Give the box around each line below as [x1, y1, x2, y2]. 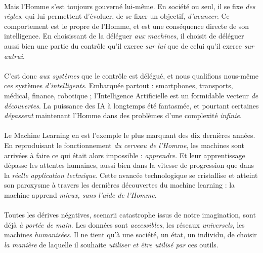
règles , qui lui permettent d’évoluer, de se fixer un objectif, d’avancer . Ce [4, 11, 230, 21]
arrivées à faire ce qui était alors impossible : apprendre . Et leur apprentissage [4, 150, 245, 160]
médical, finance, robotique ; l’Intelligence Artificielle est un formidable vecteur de [4, 90, 258, 100]
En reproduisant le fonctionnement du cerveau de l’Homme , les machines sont [4, 139, 244, 150]
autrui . [4, 50, 25, 61]
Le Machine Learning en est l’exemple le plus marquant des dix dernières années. [4, 130, 255, 140]
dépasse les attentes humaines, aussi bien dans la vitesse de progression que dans [4, 160, 254, 170]
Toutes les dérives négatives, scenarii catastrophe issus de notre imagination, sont [4, 209, 256, 220]
